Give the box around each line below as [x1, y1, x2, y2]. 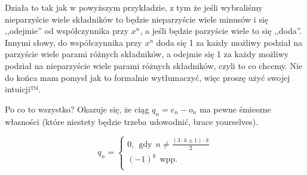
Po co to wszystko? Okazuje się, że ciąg [5, 102, 149, 115]
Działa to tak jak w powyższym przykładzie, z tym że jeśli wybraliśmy [5, 1, 263, 13]
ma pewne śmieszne [199, 102, 271, 115]
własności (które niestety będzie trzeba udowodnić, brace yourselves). [5, 115, 259, 127]
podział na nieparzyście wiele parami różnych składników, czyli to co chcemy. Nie [5, 59, 303, 71]
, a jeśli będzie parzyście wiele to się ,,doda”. [140, 24, 302, 37]
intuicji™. [5, 83, 41, 95]
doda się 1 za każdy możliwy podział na [156, 36, 303, 48]
